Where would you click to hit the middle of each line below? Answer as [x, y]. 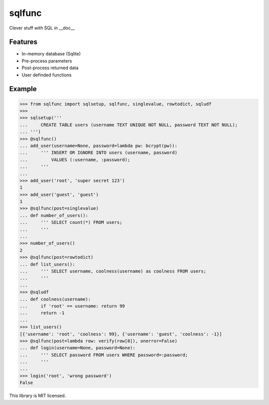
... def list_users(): [47, 264]
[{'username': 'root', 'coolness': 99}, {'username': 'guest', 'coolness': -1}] [121, 334]
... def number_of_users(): [54, 215]
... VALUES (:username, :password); [75, 160]
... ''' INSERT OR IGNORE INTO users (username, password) [99, 153]
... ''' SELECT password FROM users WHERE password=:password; [104, 355]
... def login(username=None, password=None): [77, 348]
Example [23, 89]
